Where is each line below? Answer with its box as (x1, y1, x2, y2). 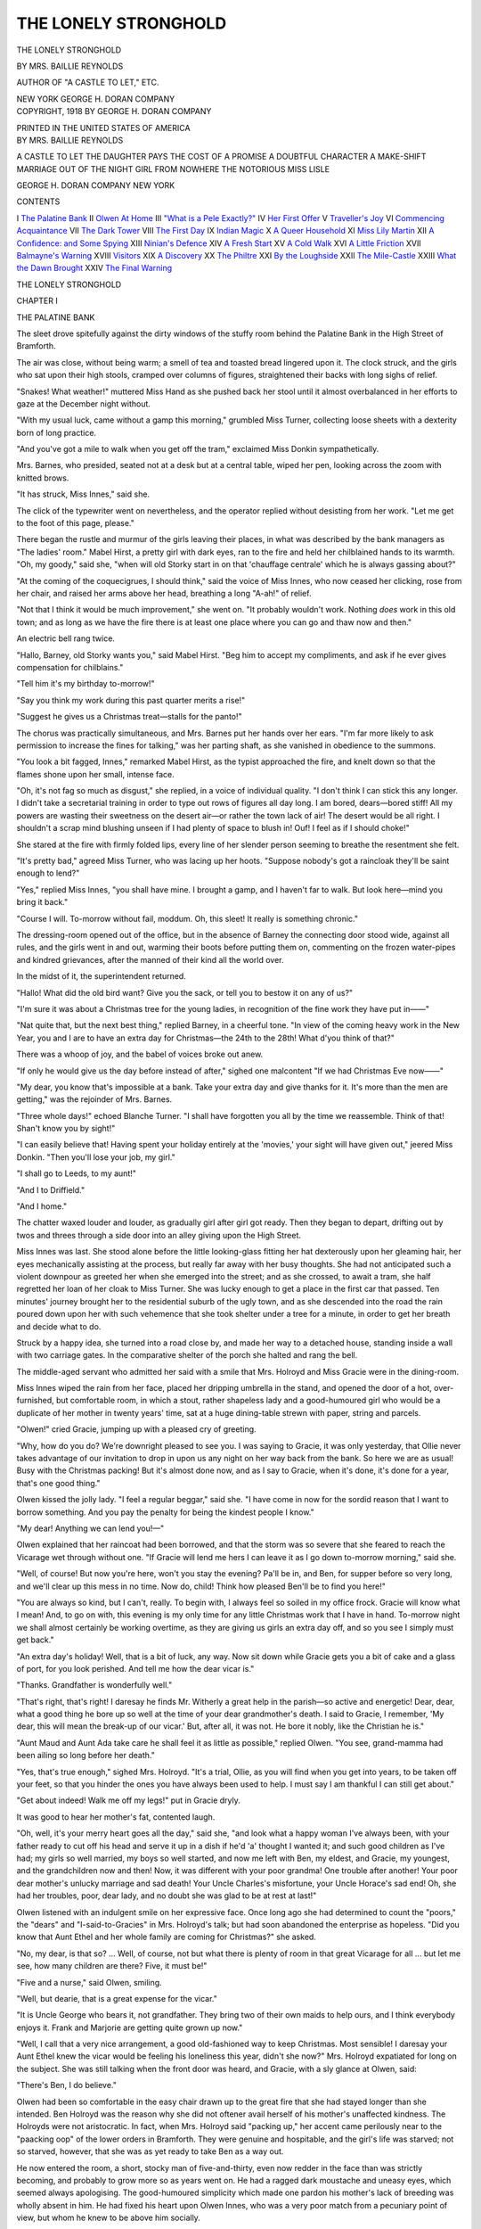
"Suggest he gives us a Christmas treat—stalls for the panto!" (16, 711, 242, 722)
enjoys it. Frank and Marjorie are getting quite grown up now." (16, 2022, 243, 2033)
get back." (16, 1634, 54, 1645)
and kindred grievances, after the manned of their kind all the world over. (16, 954, 284, 965)
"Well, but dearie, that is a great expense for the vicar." (16, 1993, 217, 2003)
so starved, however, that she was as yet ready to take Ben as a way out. (16, 2146, 284, 2157)
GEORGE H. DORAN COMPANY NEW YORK (16, 180, 175, 191)
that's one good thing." (16, 1477, 101, 1488)
